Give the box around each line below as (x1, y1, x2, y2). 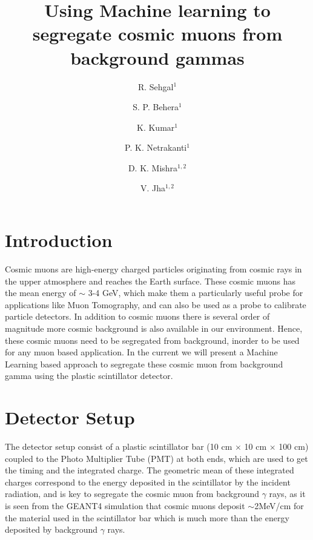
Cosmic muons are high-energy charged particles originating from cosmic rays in (5, 263, 302, 275)
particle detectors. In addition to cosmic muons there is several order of (5, 310, 270, 323)
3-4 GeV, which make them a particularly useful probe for (88, 286, 303, 299)
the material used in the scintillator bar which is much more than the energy (5, 511, 289, 524)
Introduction (5, 228, 113, 252)
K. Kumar (137, 120, 175, 133)
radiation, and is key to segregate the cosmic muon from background (5, 487, 259, 500)
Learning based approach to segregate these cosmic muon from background (5, 357, 283, 370)
